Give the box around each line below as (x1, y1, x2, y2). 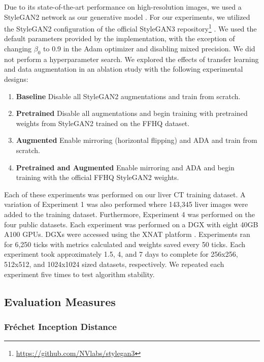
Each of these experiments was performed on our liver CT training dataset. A (4, 189, 246, 199)
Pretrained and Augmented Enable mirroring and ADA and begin (16, 162, 235, 172)
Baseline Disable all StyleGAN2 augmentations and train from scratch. (16, 90, 241, 101)
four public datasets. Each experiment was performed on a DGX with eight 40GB (4, 219, 258, 229)
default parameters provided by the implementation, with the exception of (4, 33, 235, 44)
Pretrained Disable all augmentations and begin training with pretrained (16, 108, 248, 118)
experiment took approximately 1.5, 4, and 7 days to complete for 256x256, (4, 249, 238, 259)
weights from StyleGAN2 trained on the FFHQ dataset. (16, 117, 190, 128)
